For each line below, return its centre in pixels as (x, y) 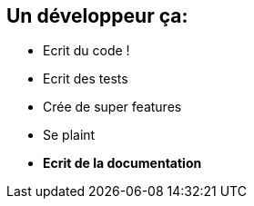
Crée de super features (112, 107)
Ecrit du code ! (86, 51)
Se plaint (69, 135)
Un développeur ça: (97, 16)
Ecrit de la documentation (122, 163)
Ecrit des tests (86, 79)
